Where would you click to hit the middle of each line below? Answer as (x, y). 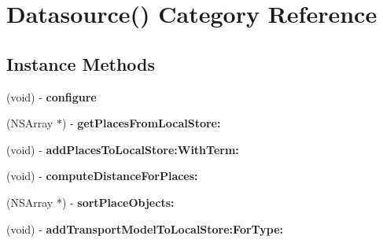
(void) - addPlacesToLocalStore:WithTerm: (123, 149)
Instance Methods (81, 63)
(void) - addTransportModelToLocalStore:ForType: (145, 228)
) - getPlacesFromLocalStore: (141, 123)
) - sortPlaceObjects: (118, 202)
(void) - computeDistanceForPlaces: (102, 176)
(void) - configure (52, 96)
